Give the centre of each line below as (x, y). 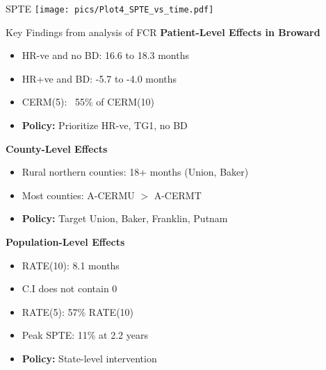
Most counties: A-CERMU (78, 195)
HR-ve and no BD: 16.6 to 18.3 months (105, 55)
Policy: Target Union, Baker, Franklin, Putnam (125, 218)
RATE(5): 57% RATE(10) (78, 311)
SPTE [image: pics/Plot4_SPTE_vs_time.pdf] (110, 8)
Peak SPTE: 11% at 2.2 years (85, 335)
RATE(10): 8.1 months (71, 265)
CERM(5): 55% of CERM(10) (88, 102)
